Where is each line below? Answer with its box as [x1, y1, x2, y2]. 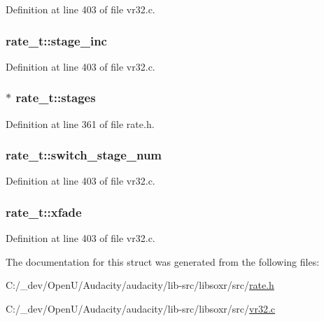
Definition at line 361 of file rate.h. [6, 116, 155, 131]
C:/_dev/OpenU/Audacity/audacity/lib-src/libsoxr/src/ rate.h [6, 278, 274, 292]
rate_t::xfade [6, 203, 82, 220]
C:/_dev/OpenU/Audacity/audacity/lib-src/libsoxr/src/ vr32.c [6, 301, 276, 316]
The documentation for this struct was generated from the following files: [6, 254, 320, 269]
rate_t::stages [15, 89, 96, 106]
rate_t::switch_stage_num [6, 146, 162, 164]
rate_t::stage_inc [6, 31, 107, 49]
